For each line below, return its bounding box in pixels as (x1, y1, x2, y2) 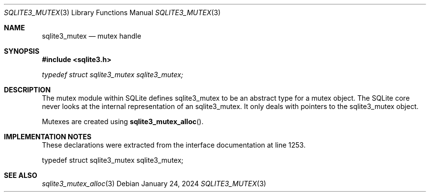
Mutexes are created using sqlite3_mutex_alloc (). (42, 117, 204, 126)
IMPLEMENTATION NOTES (4, 132, 92, 141)
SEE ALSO (4, 171, 37, 179)
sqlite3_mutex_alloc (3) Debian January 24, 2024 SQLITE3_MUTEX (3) (42, 179, 267, 188)
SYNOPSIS (4, 47, 40, 55)
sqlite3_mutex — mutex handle (42, 32, 141, 40)
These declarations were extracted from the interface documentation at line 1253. (42, 141, 306, 149)
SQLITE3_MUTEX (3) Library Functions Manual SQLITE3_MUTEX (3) (4, 8, 221, 17)
